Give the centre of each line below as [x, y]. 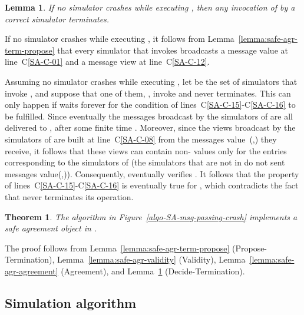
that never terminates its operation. [69, 196]
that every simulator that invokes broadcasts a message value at [173, 50]
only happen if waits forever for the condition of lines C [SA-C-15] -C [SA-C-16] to [150, 105]
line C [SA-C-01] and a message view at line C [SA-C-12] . [107, 62]
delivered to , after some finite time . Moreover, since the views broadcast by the [150, 127]
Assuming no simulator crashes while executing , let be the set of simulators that [151, 81]
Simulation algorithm [71, 302]
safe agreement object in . [51, 228]
